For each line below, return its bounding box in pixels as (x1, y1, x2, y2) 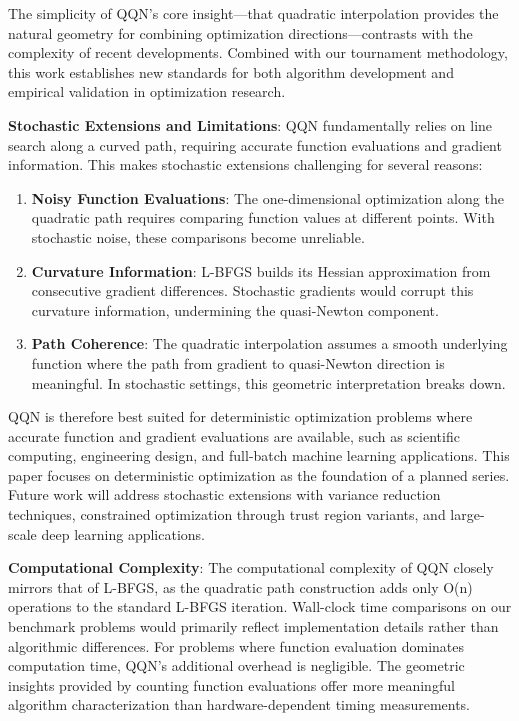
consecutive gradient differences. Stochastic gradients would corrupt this (31, 280, 474, 301)
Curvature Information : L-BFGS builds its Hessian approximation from (31, 260, 491, 281)
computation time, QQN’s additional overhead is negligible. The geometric (8, 655, 465, 676)
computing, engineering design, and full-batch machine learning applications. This (8, 445, 510, 466)
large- (450, 504, 485, 525)
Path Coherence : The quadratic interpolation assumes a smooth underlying (31, 333, 508, 354)
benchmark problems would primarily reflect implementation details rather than (8, 616, 499, 637)
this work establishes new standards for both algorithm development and (8, 61, 454, 82)
